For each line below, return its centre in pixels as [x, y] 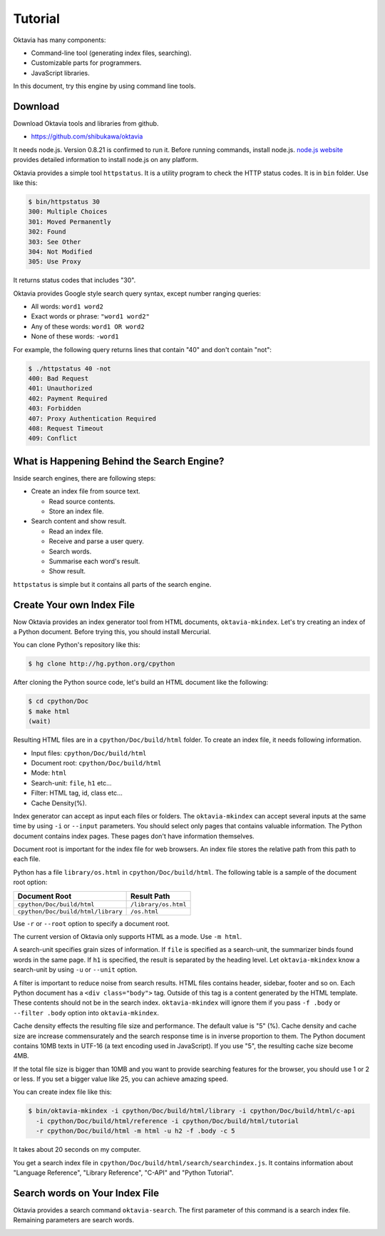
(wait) [40, 722]
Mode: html [49, 773]
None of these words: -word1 [75, 336]
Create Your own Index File [74, 604]
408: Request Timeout [66, 428]
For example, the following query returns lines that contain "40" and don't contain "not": [143, 349]
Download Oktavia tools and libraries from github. [86, 124]
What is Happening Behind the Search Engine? [119, 461]
